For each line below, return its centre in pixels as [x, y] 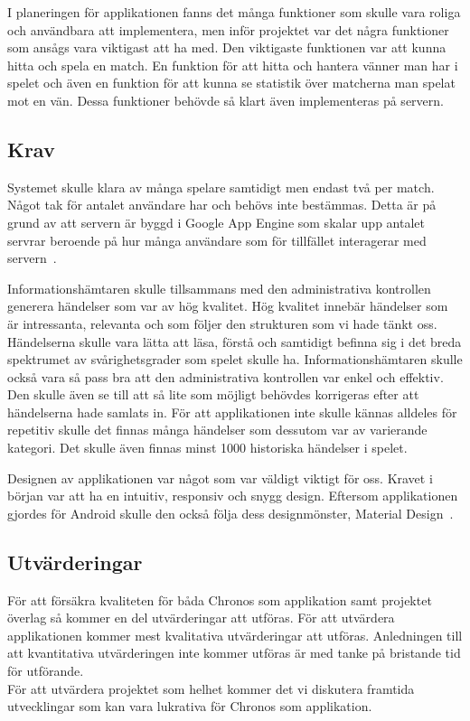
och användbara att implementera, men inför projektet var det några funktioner [228, 29]
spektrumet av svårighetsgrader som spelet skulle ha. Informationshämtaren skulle [235, 359]
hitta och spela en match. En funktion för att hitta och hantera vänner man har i [233, 65]
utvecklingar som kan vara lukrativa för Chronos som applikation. [190, 706]
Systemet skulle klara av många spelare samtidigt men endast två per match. [221, 187]
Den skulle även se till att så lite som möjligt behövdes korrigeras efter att [213, 394]
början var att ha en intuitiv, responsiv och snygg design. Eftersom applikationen [233, 496]
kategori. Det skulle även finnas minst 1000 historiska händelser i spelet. [207, 448]
